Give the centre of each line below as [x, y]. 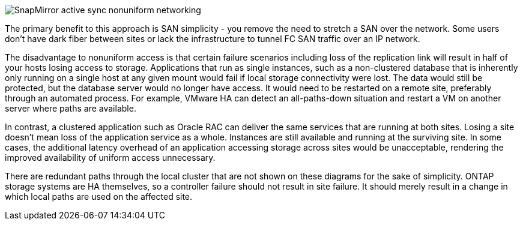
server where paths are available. [71, 108]
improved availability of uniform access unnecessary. [110, 157]
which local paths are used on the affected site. [99, 196]
